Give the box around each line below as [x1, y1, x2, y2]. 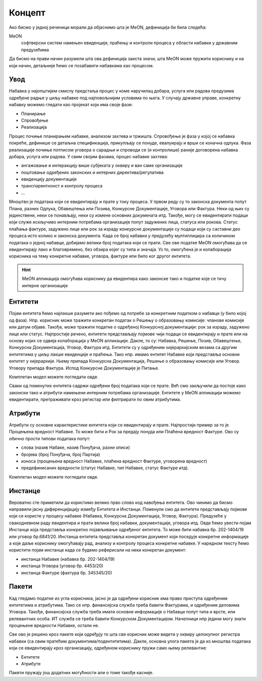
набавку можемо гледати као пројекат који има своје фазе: [9, 102, 133, 108]
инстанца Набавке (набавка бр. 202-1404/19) [21, 556, 115, 562]
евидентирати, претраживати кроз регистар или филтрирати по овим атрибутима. [9, 397, 181, 403]
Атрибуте [21, 661, 41, 667]
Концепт [9, 7, 46, 18]
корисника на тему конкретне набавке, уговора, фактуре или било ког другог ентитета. [9, 253, 192, 259]
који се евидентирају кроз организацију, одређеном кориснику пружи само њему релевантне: [9, 645, 207, 651]
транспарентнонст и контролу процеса [21, 183, 103, 189]
